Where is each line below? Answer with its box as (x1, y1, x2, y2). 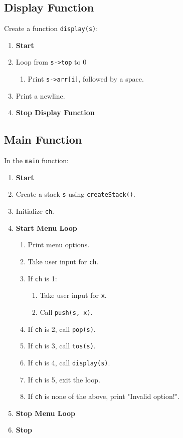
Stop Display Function (16, 107, 95, 118)
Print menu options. (28, 239, 90, 250)
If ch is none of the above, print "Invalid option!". (28, 391, 179, 401)
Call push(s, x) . (40, 306, 93, 317)
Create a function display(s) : (4, 23, 98, 34)
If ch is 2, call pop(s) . (28, 323, 96, 334)
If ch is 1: (28, 273, 57, 283)
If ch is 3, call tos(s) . (28, 340, 96, 351)
